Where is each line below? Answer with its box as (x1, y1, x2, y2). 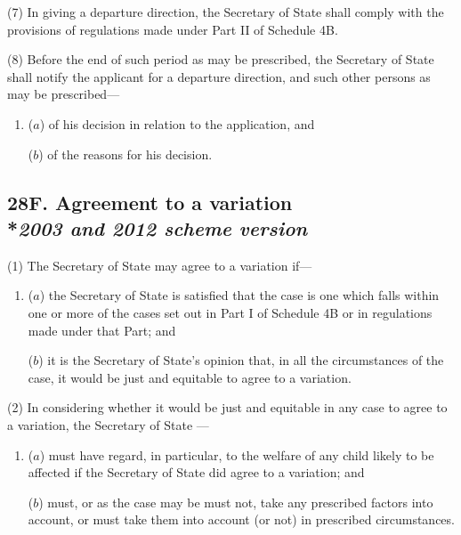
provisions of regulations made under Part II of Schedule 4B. (7, 20, 338, 38)
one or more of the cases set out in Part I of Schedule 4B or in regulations (28, 303, 433, 321)
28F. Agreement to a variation (7, 188, 293, 215)
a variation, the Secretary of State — (7, 415, 209, 434)
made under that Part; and (28, 320, 176, 339)
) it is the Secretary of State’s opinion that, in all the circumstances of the (38, 351, 444, 369)
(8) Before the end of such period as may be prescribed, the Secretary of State (7, 50, 434, 69)
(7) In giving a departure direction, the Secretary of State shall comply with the (7, 3, 444, 20)
